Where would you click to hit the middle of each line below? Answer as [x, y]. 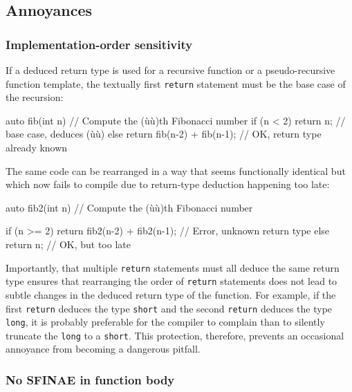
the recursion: [35, 97]
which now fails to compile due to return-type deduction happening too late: [168, 184]
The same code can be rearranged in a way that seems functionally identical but [176, 170]
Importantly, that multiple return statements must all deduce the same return [173, 267]
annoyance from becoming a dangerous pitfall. [103, 349]
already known [37, 148]
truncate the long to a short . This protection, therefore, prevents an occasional [175, 335]
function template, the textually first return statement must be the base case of [176, 83]
